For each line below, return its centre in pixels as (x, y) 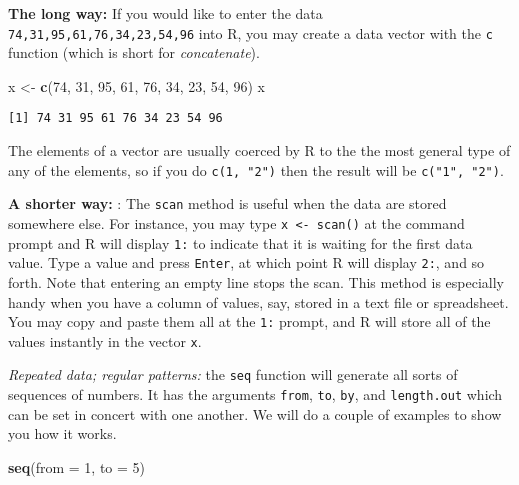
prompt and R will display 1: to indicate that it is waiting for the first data (240, 242)
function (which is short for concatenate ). (134, 52)
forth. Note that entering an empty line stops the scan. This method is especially (256, 281)
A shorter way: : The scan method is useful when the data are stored (227, 203)
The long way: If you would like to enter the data (165, 13)
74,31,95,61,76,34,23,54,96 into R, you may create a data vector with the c (250, 32)
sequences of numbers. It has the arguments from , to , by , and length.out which (255, 394)
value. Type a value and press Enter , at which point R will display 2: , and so (246, 262)
